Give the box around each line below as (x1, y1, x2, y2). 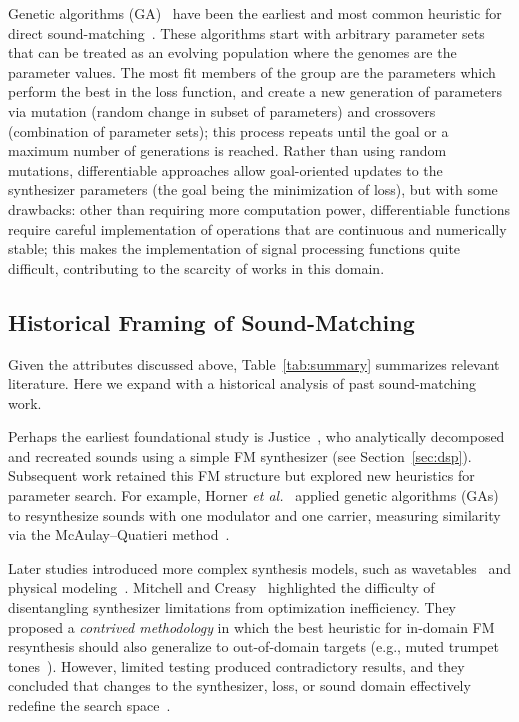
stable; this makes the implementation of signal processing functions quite (8, 238, 461, 259)
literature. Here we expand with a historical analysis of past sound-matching (8, 373, 476, 394)
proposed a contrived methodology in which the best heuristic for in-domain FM (8, 616, 495, 637)
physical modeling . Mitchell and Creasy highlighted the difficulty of (8, 577, 435, 598)
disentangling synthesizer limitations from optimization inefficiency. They (8, 597, 457, 618)
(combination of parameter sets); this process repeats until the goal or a (8, 120, 449, 141)
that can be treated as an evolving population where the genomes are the (8, 42, 457, 63)
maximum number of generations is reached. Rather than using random (8, 140, 447, 161)
